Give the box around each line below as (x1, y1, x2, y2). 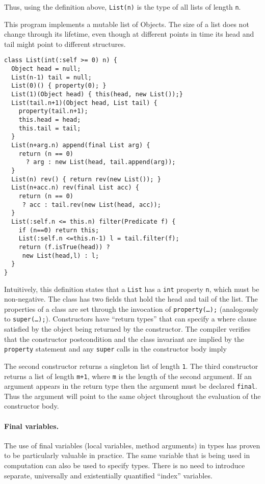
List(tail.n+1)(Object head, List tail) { (11, 99, 157, 106)
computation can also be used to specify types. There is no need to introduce (4, 460, 245, 471)
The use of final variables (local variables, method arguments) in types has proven (4, 440, 260, 450)
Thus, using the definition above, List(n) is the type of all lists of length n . (4, 2, 241, 12)
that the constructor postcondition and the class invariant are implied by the (4, 333, 245, 344)
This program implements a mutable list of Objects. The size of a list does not (4, 18, 249, 29)
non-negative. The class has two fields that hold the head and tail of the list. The (4, 293, 258, 304)
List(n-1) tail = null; (11, 73, 92, 81)
